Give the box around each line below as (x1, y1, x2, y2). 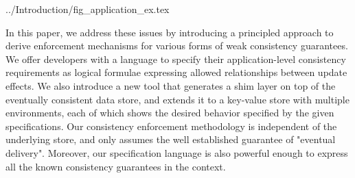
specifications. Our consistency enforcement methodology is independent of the (5, 118, 337, 133)
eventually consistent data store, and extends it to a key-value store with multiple (5, 92, 350, 106)
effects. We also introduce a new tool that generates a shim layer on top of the (5, 78, 336, 92)
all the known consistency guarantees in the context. (5, 159, 226, 173)
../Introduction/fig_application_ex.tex (5, 2, 170, 16)
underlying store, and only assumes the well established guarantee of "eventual (5, 132, 336, 147)
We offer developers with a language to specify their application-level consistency (5, 51, 346, 66)
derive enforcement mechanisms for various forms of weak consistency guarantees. (5, 38, 348, 53)
